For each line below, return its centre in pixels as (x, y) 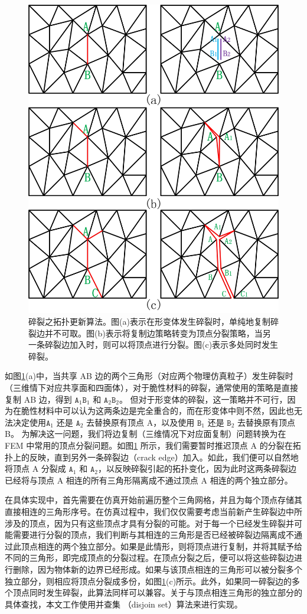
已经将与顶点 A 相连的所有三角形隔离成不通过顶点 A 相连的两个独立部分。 (149, 480)
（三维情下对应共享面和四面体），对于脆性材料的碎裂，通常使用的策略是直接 (151, 388)
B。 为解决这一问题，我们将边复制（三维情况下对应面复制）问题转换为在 (146, 434)
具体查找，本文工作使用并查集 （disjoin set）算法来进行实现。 (124, 604)
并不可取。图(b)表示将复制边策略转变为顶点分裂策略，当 (153, 333)
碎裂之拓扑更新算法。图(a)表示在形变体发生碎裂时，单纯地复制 (149, 321)
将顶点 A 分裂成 (35, 468)
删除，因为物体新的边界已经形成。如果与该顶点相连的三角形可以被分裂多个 (157, 569)
